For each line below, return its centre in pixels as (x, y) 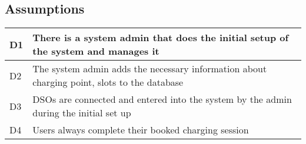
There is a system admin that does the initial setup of (161, 38)
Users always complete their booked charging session (141, 130)
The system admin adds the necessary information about (150, 69)
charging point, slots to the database (108, 82)
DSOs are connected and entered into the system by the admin (162, 99)
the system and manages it (96, 51)
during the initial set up (82, 113)
